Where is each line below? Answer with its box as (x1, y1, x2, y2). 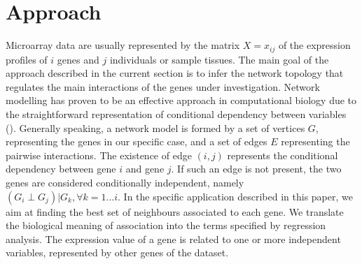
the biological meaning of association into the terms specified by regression (6, 218, 326, 233)
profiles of (6, 52, 48, 66)
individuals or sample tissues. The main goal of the (109, 52, 329, 66)
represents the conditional (227, 147, 338, 162)
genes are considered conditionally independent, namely (6, 175, 244, 189)
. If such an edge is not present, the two (171, 161, 342, 176)
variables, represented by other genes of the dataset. (6, 245, 229, 260)
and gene (125, 161, 165, 176)
